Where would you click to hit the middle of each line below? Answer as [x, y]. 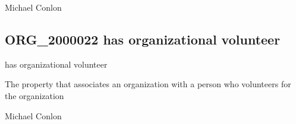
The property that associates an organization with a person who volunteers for [148, 84]
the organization [34, 95]
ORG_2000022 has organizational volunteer [143, 39]
